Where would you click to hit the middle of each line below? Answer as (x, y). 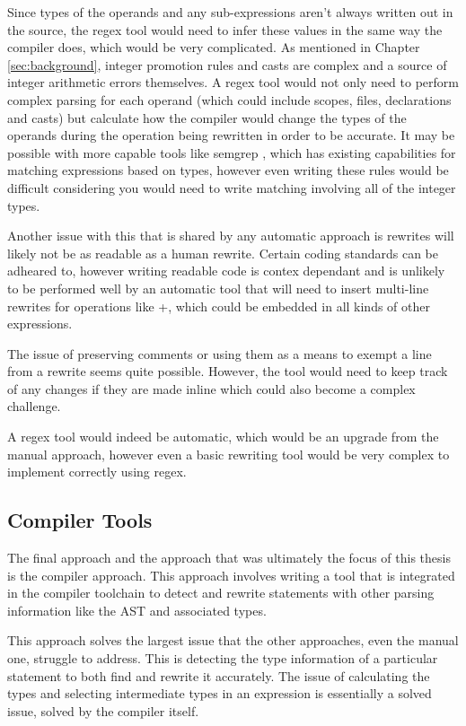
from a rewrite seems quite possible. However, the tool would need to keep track (228, 371)
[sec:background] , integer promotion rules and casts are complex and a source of (227, 64)
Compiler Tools (80, 520)
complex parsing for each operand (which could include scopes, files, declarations (229, 99)
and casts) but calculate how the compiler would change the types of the (207, 117)
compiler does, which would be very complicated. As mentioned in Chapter (214, 47)
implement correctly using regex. (97, 472)
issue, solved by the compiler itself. (103, 710)
